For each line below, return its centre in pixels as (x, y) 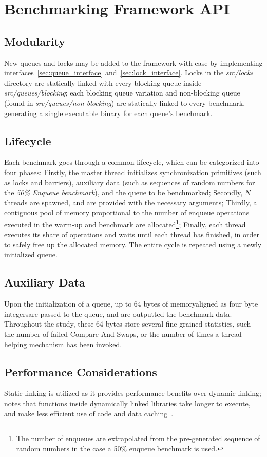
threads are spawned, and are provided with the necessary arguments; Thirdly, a (131, 202)
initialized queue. (31, 254)
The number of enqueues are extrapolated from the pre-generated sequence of (138, 438)
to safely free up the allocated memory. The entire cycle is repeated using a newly (133, 244)
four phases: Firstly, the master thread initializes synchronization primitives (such (133, 172)
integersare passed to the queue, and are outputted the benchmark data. (118, 313)
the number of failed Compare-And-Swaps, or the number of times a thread (123, 334)
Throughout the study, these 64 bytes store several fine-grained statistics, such (128, 324)
